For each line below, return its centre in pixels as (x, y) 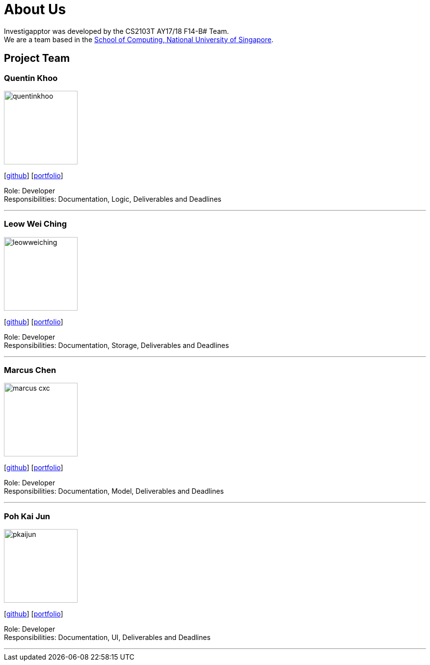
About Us (35, 9)
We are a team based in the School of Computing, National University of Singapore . (139, 39)
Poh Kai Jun (27, 516)
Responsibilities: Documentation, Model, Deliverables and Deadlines (114, 491)
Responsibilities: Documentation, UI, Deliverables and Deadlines (107, 638)
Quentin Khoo (31, 78)
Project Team (37, 58)
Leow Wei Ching (36, 224)
